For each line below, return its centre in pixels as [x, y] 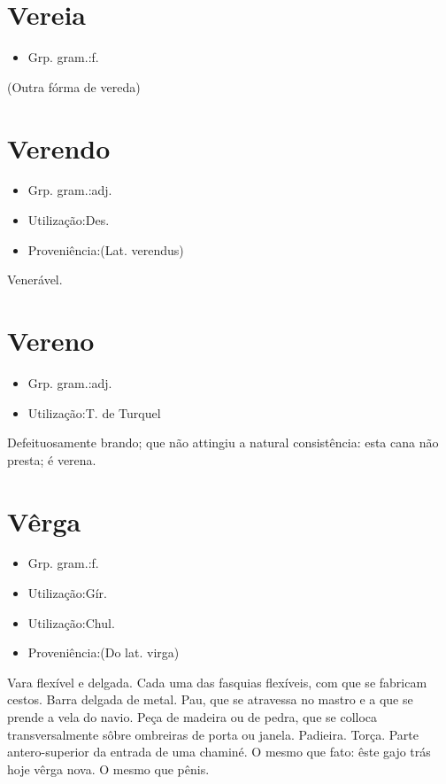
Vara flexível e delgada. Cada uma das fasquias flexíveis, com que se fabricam [217, 682]
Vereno [51, 340]
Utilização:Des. [69, 220]
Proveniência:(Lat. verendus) [106, 249]
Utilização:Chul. [71, 622]
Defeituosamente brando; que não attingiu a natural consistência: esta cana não [223, 442]
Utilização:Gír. [68, 593]
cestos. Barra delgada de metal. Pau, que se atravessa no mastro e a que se [210, 699]
